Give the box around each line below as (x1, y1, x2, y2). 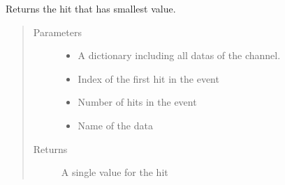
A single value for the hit (61, 165, 168, 179)
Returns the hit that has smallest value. (6, 1, 176, 15)
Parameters (33, 24, 82, 39)
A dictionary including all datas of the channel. (78, 48, 281, 63)
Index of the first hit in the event (78, 71, 219, 86)
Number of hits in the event (78, 95, 197, 109)
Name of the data (78, 118, 153, 132)
